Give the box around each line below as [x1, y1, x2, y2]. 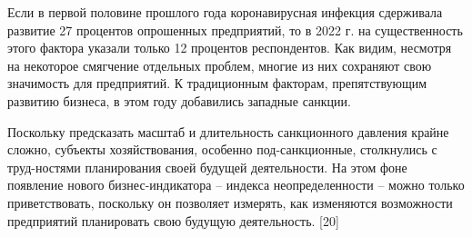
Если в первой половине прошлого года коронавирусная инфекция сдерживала [7, 3, 443, 21]
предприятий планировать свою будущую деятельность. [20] [7, 211, 339, 230]
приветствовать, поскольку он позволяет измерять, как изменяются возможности [7, 193, 453, 212]
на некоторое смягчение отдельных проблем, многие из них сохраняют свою [7, 55, 432, 74]
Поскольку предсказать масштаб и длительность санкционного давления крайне [7, 122, 449, 141]
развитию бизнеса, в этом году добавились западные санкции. [7, 91, 351, 110]
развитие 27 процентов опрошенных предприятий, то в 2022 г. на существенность [7, 20, 463, 39]
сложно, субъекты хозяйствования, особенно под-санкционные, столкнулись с [7, 140, 437, 159]
